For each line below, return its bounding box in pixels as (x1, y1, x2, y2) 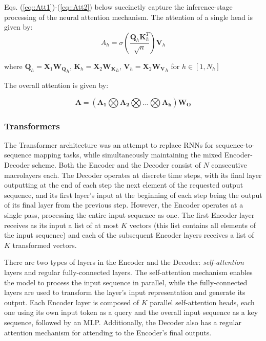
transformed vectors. (12, 239, 77, 250)
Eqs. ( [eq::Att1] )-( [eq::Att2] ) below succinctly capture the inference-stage (4, 2, 233, 12)
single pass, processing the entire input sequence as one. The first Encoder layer (4, 210, 255, 220)
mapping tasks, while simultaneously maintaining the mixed (34, 149, 222, 160)
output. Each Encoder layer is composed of (4, 297, 139, 307)
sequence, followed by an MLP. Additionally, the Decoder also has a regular (4, 316, 241, 327)
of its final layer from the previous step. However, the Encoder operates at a (4, 199, 243, 210)
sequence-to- (216, 139, 255, 150)
